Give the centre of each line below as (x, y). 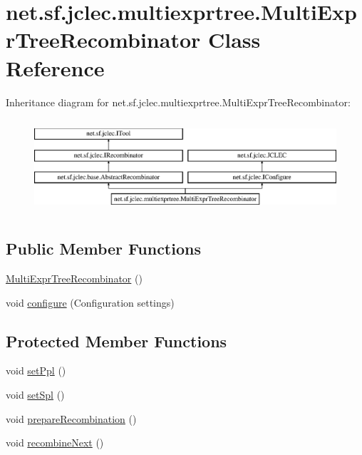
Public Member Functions (103, 249)
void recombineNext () (55, 443)
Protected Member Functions (117, 341)
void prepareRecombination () (71, 418)
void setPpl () (36, 370)
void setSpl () (35, 394)
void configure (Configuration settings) (90, 302)
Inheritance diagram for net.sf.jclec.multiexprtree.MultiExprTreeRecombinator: (178, 102)
